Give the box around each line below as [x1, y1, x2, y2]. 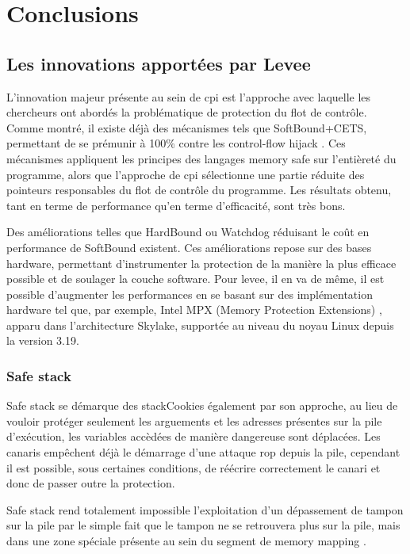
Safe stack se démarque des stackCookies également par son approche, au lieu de [6, 397, 398, 414]
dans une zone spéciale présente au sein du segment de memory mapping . [6, 533, 366, 549]
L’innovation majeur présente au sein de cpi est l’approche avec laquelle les [6, 88, 371, 105]
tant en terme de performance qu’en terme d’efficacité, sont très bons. [6, 197, 346, 213]
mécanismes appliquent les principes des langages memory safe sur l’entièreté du [6, 150, 397, 166]
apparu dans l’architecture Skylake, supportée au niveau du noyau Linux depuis [6, 316, 394, 333]
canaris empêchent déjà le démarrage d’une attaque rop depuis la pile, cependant [6, 444, 400, 460]
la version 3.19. [6, 332, 79, 349]
